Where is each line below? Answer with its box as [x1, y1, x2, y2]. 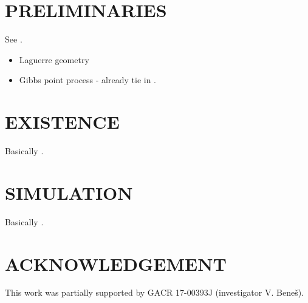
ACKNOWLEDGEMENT [5, 251, 227, 276]
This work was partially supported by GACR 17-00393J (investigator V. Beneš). [5, 286, 304, 299]
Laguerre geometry [19, 53, 89, 66]
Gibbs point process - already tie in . [19, 73, 157, 86]
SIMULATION [5, 180, 133, 205]
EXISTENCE [5, 109, 120, 134]
